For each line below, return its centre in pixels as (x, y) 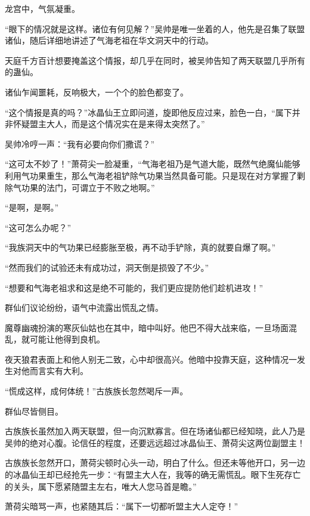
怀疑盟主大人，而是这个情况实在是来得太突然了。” (109, 124)
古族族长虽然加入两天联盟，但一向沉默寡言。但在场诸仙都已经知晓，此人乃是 (155, 431)
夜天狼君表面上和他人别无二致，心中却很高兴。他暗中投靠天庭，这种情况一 (151, 359)
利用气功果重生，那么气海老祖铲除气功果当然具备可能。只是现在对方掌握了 (151, 175)
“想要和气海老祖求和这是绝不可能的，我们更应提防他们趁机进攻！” (134, 287)
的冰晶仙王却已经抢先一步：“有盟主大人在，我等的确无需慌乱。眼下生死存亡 (153, 475)
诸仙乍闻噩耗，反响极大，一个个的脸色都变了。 (97, 92)
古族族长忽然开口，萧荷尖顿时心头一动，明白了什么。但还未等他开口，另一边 (155, 463)
